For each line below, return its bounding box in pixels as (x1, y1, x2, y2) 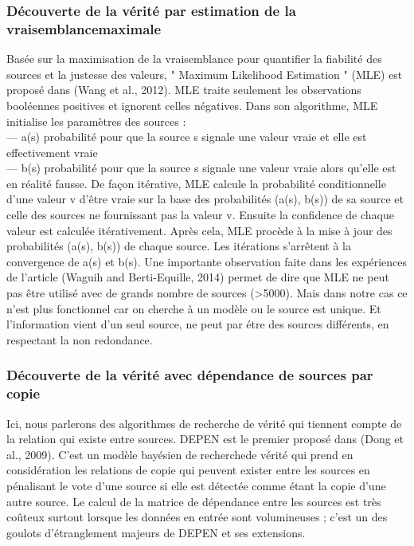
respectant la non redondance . (6, 331, 153, 348)
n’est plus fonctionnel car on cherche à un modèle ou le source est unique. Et (6, 300, 381, 316)
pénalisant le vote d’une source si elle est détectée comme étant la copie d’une (6, 477, 386, 493)
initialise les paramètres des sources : (6, 112, 186, 129)
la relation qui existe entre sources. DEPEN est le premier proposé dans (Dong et (6, 430, 404, 447)
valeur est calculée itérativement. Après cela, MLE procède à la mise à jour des (6, 222, 393, 238)
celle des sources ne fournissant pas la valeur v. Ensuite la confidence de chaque (6, 206, 394, 223)
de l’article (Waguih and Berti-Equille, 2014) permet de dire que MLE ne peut (6, 269, 389, 285)
